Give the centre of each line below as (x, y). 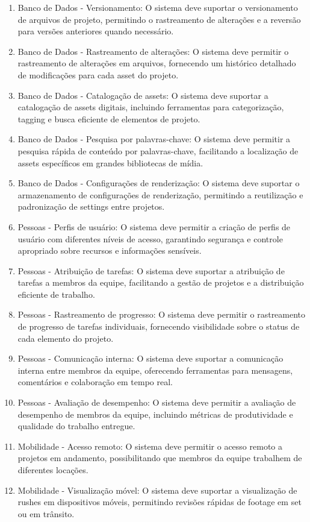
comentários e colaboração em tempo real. (95, 382)
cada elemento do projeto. (66, 338)
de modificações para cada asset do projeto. (98, 74)
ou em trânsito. (46, 513)
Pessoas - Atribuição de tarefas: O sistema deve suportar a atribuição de (151, 270)
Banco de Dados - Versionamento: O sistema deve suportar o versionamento (158, 7)
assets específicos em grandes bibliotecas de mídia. (110, 162)
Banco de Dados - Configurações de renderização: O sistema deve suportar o (159, 183)
